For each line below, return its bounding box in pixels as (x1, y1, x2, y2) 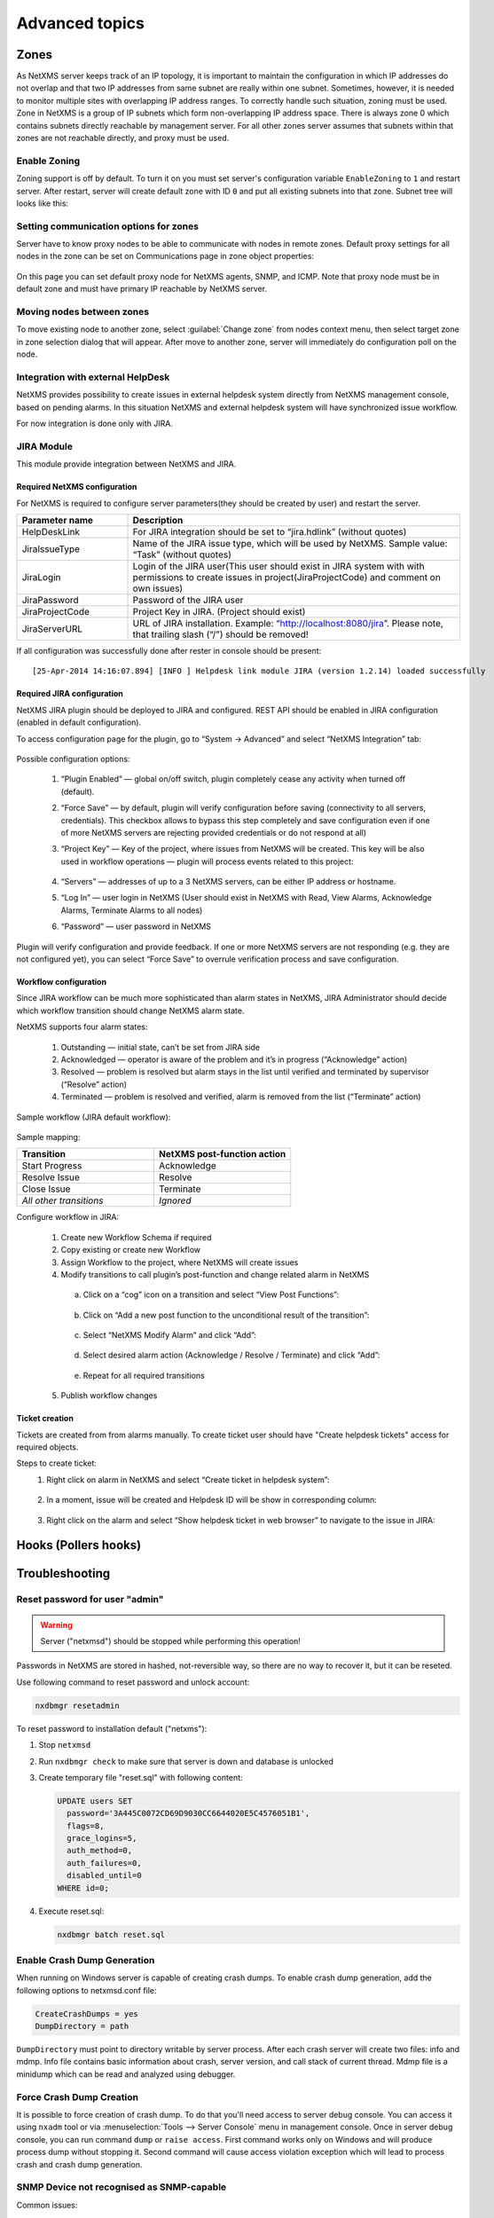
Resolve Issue (21, 1171, 80, 1184)
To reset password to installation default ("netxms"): (16, 1723, 208, 1734)
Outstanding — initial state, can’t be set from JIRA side (60, 1042, 261, 1052)
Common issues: (16, 2199, 78, 2210)
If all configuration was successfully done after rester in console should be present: (16, 646, 322, 657)
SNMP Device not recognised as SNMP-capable (16, 2181, 227, 2193)
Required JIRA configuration (16, 688, 124, 699)
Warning (40, 1619, 73, 1630)
